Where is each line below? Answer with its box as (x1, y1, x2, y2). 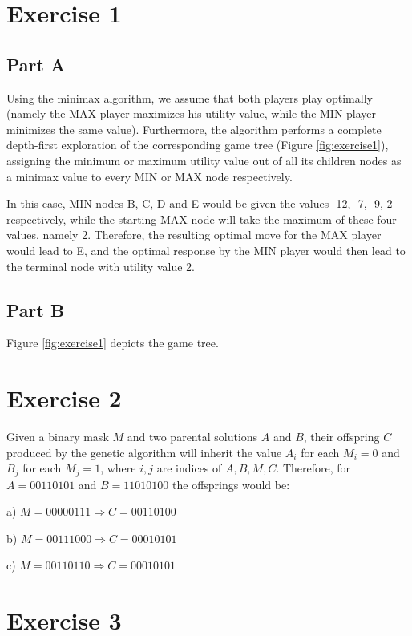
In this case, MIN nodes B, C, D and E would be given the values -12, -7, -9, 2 (6, 195, 393, 212)
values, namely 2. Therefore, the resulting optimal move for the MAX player (6, 226, 382, 243)
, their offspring (303, 428, 380, 445)
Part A (6, 51, 66, 76)
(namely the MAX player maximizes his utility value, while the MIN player (6, 105, 377, 122)
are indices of (156, 460, 222, 476)
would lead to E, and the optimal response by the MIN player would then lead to (6, 241, 406, 258)
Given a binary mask (6, 428, 109, 445)
